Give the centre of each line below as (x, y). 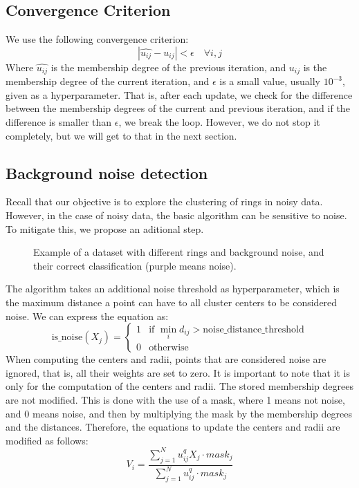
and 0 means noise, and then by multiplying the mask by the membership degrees (179, 413)
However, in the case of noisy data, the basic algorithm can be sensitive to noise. (176, 215)
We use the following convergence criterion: (97, 39)
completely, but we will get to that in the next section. (121, 135)
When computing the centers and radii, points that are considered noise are (166, 359)
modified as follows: (47, 440)
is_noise (67, 338)
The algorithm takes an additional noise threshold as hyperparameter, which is (173, 289)
